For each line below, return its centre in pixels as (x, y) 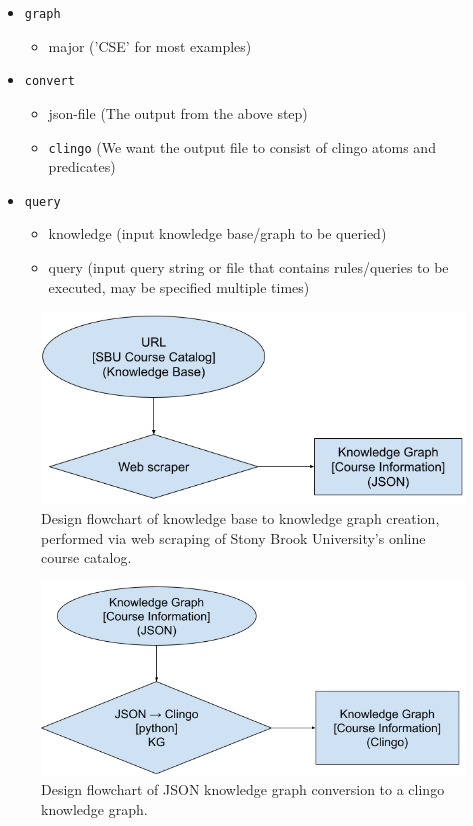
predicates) (82, 166)
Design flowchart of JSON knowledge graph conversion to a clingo (243, 789)
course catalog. (86, 557)
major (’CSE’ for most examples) (150, 45)
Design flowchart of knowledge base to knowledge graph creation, (240, 517)
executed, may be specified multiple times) (179, 286)
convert (49, 81)
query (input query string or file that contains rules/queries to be (248, 267)
